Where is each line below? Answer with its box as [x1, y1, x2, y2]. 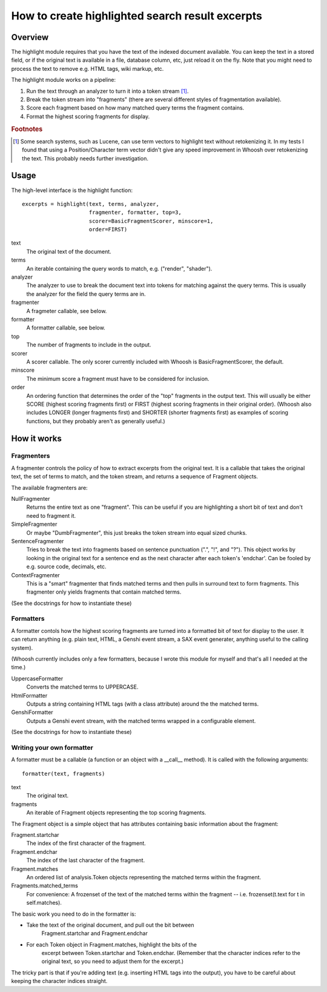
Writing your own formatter [11, 743, 93, 752]
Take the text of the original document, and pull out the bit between [26, 921, 194, 928]
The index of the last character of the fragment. [26, 857, 145, 864]
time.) [11, 664, 26, 671]
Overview [11, 32, 49, 42]
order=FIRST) [88, 226, 128, 233]
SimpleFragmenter [11, 521, 58, 528]
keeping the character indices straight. [11, 977, 108, 985]
